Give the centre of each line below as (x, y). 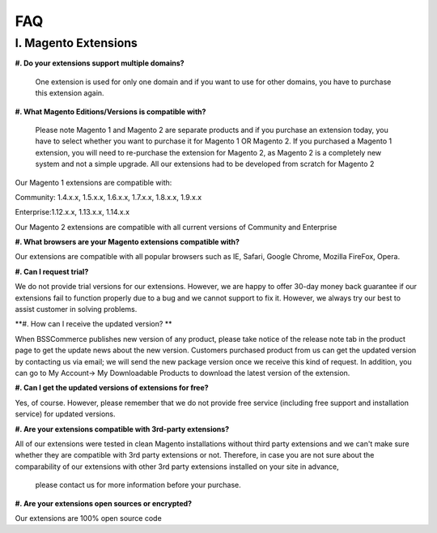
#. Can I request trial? (52, 271)
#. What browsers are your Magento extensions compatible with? (127, 242)
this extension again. (70, 93)
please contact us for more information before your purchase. (138, 485)
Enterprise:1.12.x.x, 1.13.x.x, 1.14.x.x (72, 212)
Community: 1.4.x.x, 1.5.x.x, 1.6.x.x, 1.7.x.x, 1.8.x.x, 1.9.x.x (108, 197)
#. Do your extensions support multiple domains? (100, 63)
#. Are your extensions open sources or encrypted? (104, 503)
